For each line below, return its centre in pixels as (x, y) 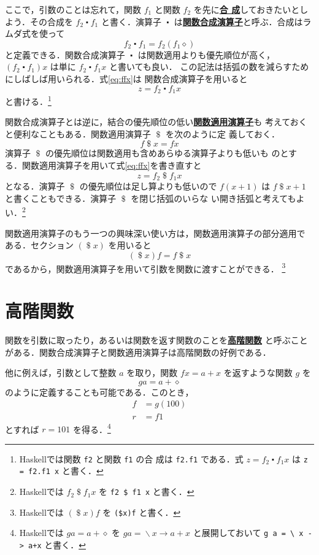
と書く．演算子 (131, 21)
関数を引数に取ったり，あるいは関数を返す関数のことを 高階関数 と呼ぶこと (156, 340)
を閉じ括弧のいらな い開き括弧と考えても (213, 198)
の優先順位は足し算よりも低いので (148, 186)
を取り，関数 (152, 373)
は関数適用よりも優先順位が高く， (206, 54)
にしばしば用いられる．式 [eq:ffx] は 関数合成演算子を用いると (126, 78)
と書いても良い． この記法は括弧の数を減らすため (209, 67)
